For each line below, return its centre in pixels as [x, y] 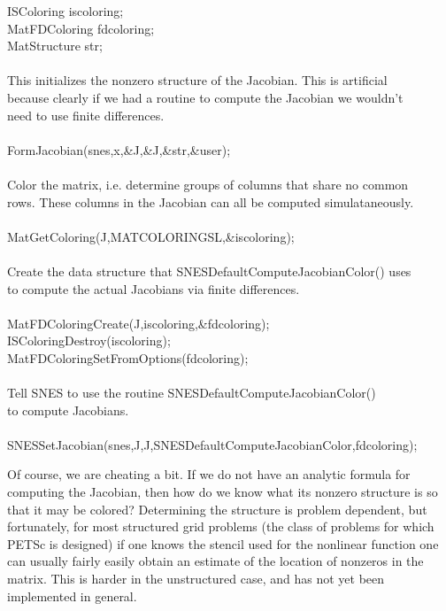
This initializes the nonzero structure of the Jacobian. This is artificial [197, 80]
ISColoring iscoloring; [65, 11]
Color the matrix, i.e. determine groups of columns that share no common [208, 184]
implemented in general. [72, 596]
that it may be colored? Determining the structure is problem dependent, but [217, 509]
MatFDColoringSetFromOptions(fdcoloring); [128, 357]
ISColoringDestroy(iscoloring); [89, 340]
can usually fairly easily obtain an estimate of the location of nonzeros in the [215, 561]
